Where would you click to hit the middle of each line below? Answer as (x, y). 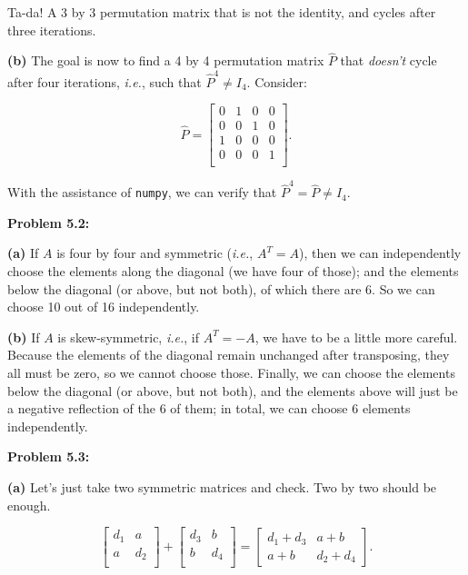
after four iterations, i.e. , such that (105, 81)
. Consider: (277, 81)
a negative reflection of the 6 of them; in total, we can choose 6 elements (209, 408)
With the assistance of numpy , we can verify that (142, 192)
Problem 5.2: (49, 222)
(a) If (23, 253)
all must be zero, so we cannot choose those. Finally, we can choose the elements (231, 372)
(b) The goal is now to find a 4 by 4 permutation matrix (166, 60)
